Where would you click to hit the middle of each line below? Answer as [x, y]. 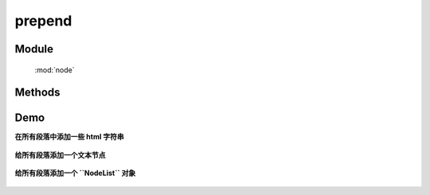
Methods [37, 93]
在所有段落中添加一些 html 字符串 [70, 137]
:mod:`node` [55, 70]
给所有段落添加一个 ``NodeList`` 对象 [75, 173]
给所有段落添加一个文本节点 [60, 154]
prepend [43, 21]
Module [34, 49]
